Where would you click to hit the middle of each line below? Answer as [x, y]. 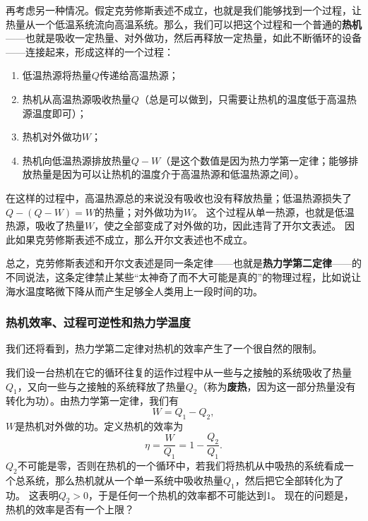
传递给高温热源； [139, 75]
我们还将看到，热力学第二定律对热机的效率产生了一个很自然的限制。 [164, 348]
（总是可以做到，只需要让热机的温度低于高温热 [248, 98]
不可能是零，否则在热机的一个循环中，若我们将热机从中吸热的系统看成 [180, 465]
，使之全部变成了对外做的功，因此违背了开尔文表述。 [218, 226]
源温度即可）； [54, 113]
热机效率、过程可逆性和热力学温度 [98, 322]
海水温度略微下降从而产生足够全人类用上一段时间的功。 [134, 291]
